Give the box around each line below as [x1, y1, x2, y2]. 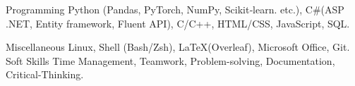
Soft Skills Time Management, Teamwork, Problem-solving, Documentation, [6, 53, 335, 68]
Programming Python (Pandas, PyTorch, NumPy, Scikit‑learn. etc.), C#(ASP [6, 2, 344, 16]
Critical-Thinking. [6, 67, 84, 82]
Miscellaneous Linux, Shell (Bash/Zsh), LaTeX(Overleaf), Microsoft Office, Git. [6, 39, 350, 54]
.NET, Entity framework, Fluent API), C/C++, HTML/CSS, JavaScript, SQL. [6, 16, 350, 30]
